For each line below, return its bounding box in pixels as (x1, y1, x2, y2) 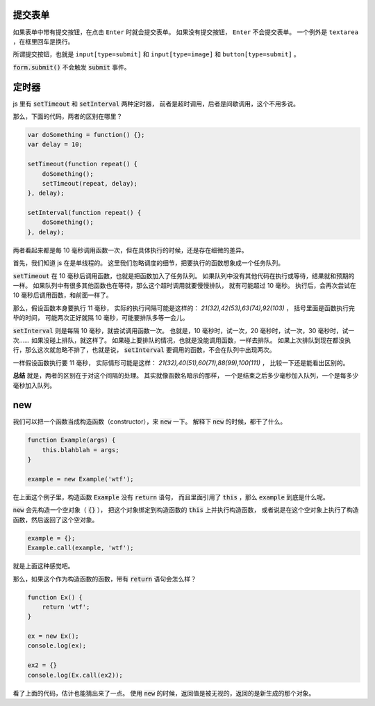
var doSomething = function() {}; (27, 131, 145, 138)
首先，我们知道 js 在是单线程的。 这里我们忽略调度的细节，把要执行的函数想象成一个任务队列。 (12, 259, 285, 267)
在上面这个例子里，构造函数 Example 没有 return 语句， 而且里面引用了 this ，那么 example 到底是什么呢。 (12, 492, 329, 501)
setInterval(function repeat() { (27, 209, 142, 217)
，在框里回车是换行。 (12, 37, 74, 45)
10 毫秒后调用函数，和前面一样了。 (12, 291, 112, 299)
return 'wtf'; (42, 602, 90, 611)
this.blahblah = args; (42, 446, 119, 454)
